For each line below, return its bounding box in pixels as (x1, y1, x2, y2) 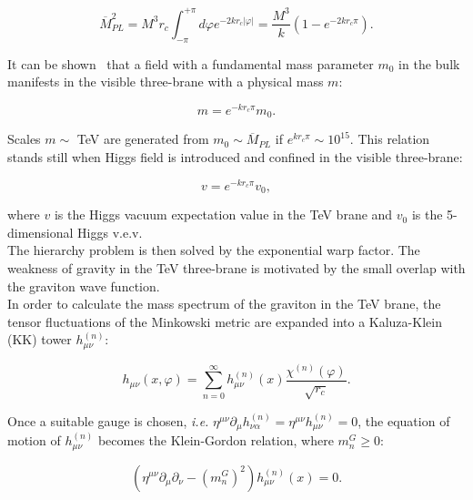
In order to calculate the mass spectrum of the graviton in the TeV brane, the (7, 294, 441, 313)
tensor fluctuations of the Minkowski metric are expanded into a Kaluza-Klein (7, 311, 442, 331)
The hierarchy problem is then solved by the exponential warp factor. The (7, 240, 420, 260)
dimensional (7, 222, 74, 241)
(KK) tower (7, 330, 72, 349)
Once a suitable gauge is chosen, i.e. (7, 411, 209, 430)
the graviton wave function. (7, 276, 160, 295)
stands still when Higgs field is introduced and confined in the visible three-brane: (7, 148, 463, 167)
